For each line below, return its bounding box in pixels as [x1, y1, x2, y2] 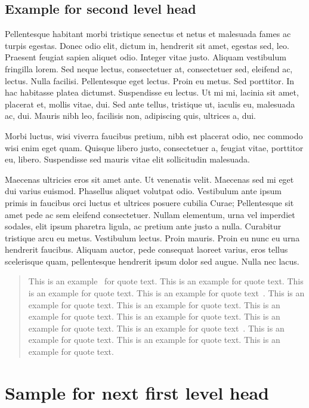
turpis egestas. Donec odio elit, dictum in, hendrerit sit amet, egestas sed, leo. [5, 39, 289, 51]
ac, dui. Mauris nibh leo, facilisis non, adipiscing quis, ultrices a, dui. [5, 109, 256, 122]
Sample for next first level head [5, 380, 269, 404]
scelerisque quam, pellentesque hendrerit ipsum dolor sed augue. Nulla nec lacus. [5, 254, 299, 267]
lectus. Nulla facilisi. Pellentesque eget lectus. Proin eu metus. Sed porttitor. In [5, 74, 295, 87]
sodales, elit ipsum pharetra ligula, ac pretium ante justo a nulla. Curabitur [5, 220, 282, 232]
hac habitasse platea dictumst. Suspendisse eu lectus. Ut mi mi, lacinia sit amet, [5, 86, 299, 99]
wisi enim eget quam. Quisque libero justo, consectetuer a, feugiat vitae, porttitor [5, 141, 304, 154]
